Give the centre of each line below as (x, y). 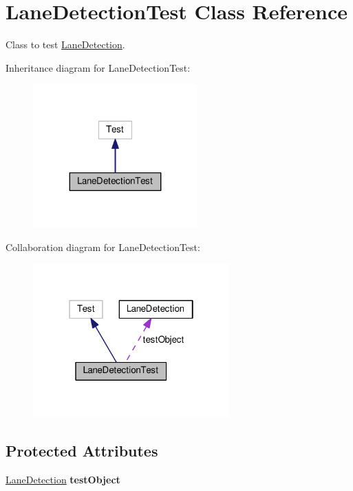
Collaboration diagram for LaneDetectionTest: (103, 247)
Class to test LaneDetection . (65, 44)
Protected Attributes (82, 451)
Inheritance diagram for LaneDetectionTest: (98, 67)
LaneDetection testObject (63, 479)
